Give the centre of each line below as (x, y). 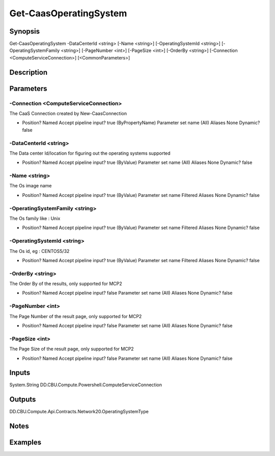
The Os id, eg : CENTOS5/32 (39, 251)
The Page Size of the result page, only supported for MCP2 (72, 349)
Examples (25, 443)
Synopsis (25, 31)
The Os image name (31, 186)
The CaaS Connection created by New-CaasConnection (68, 113)
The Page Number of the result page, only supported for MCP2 (76, 316)
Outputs (23, 400)
